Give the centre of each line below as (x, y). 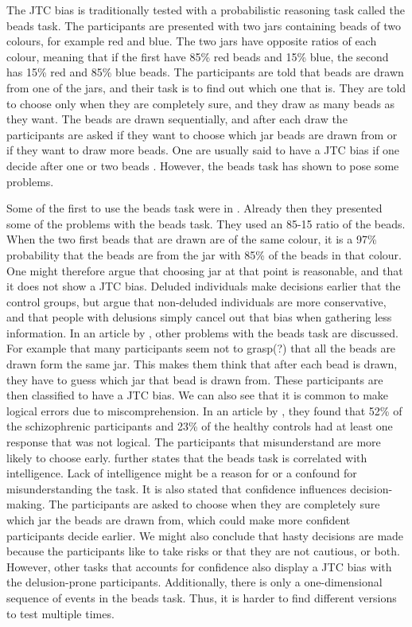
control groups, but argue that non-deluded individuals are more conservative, (196, 301)
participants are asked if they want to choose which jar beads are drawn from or (202, 134)
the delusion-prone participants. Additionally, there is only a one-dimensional (194, 582)
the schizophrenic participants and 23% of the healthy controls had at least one (200, 426)
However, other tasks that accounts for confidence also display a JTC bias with (199, 566)
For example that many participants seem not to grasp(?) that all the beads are (201, 348)
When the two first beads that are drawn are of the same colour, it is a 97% (192, 239)
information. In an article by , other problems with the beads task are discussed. (203, 332)
